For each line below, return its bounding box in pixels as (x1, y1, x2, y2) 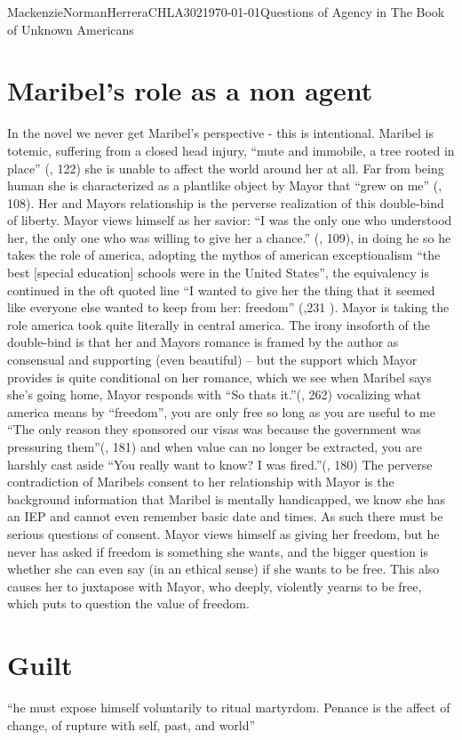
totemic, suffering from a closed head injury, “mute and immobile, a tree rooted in (7, 141, 455, 159)
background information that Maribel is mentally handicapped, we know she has (7, 489, 446, 508)
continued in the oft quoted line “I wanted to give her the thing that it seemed (7, 280, 435, 299)
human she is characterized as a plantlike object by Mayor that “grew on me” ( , (7, 176, 442, 195)
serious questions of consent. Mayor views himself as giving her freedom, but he (7, 524, 440, 543)
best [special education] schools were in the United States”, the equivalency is (7, 263, 429, 282)
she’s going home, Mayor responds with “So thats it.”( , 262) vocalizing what (7, 385, 421, 404)
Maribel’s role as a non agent (7, 72, 373, 109)
